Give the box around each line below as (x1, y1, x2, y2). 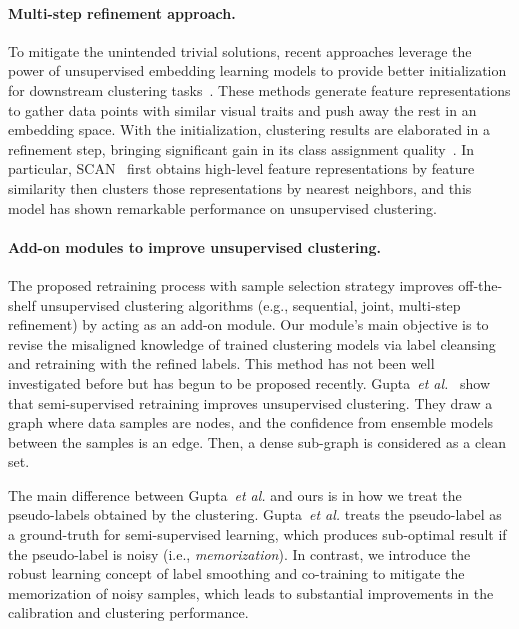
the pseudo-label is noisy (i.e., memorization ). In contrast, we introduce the (8, 543, 471, 564)
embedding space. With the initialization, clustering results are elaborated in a (8, 119, 490, 140)
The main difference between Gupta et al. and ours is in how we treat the (8, 484, 462, 505)
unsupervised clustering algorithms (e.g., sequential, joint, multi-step (40, 294, 461, 315)
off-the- (458, 274, 503, 295)
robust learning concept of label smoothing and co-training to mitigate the (8, 563, 465, 584)
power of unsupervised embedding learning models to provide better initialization (8, 60, 507, 81)
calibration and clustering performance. (8, 602, 249, 623)
